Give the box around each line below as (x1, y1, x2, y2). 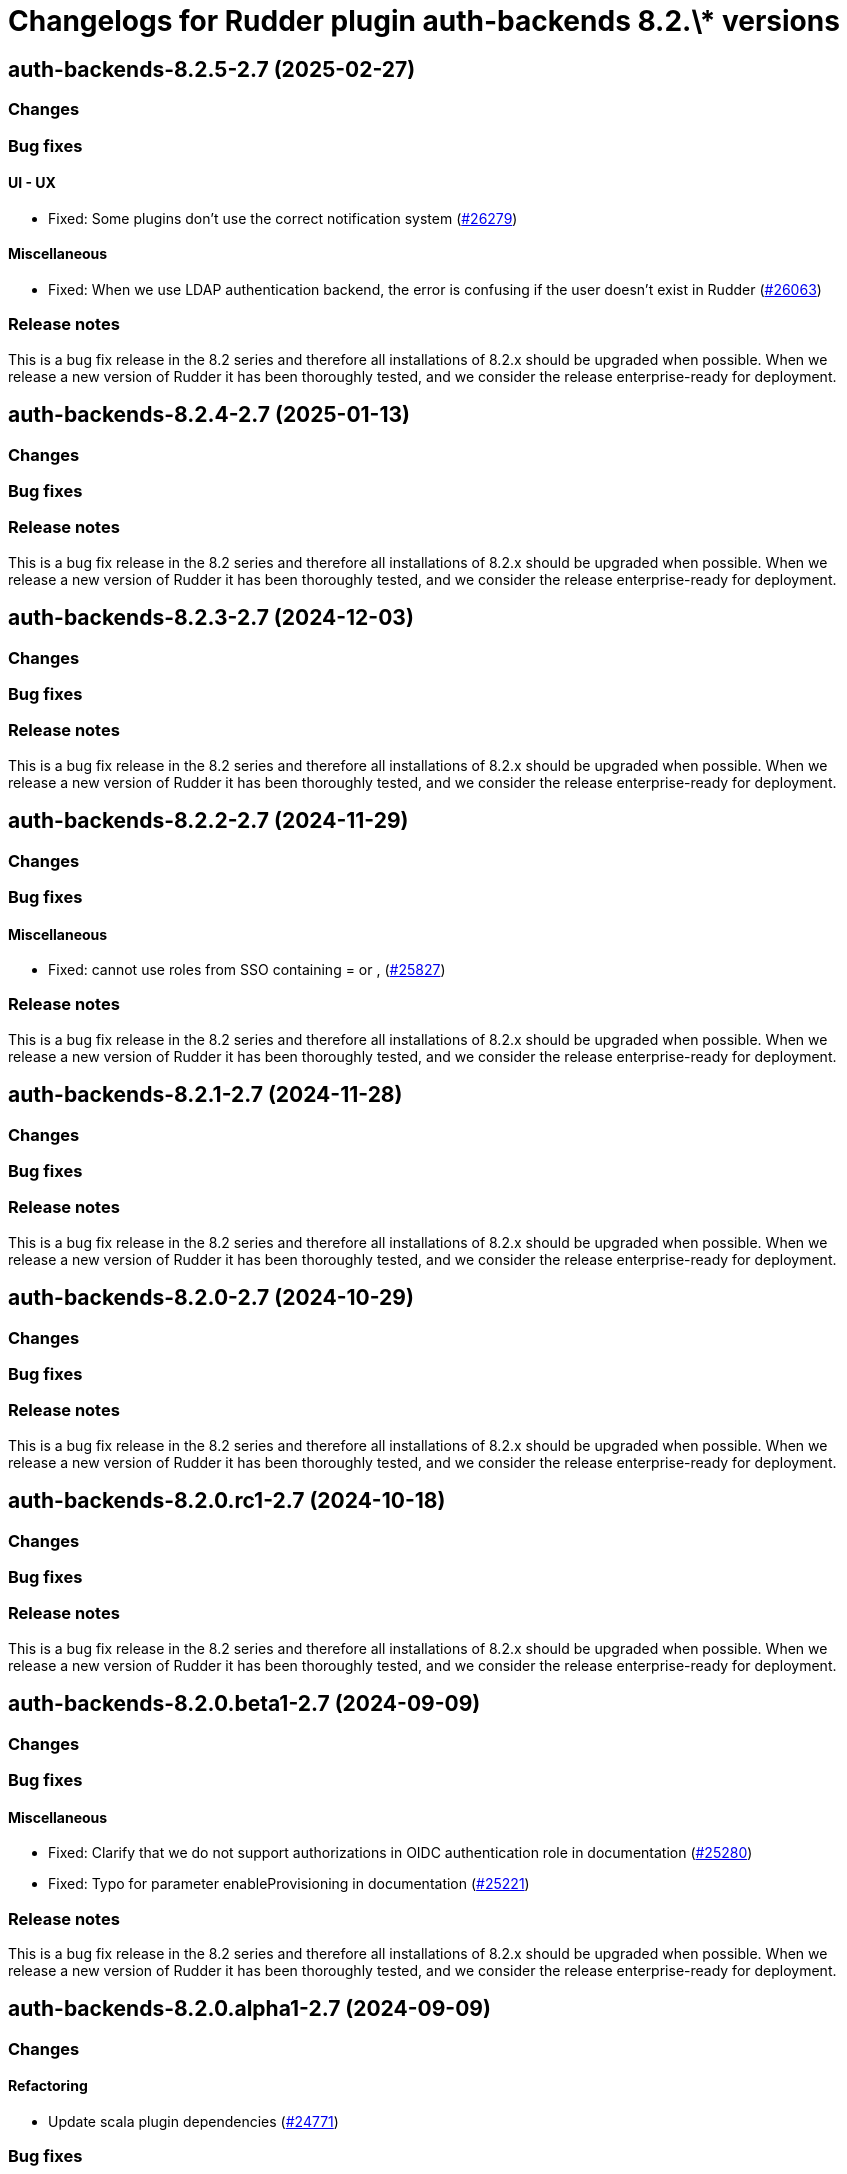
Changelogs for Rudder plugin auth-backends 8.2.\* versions (8, 4, 840, 38)
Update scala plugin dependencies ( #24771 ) (48, 2113, 339, 2131)
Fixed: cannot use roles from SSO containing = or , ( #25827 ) (48, 961, 446, 979)
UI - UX (8, 174, 56, 192)
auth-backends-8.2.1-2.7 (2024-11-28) (8, 1082, 403, 1108)
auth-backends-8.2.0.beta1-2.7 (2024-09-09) (8, 1691, 481, 1717)
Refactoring (8, 2077, 88, 2095)
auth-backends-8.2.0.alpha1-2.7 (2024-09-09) (8, 1996, 491, 2022)
